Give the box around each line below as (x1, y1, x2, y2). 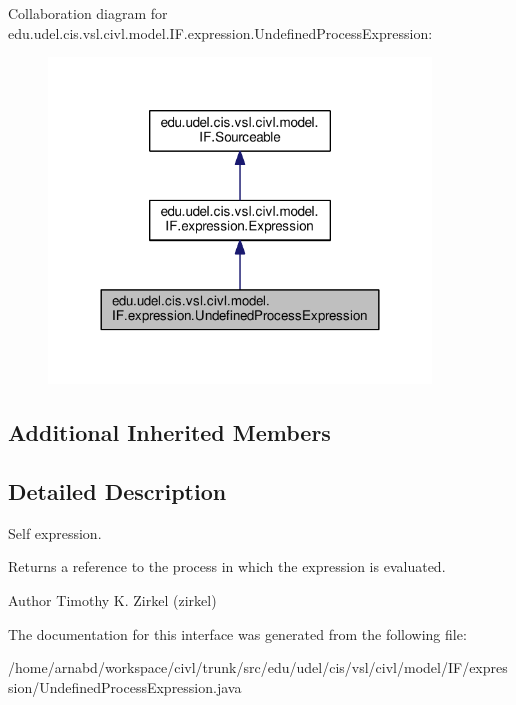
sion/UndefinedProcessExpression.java (8, 676, 242, 697)
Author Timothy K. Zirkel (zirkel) (8, 589, 217, 610)
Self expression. (8, 522, 102, 543)
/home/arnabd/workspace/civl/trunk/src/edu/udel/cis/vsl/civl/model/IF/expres (8, 657, 508, 678)
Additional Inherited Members (8, 417, 331, 448)
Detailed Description (8, 475, 227, 506)
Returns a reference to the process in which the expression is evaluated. (8, 556, 446, 577)
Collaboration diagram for (8, 3, 168, 23)
